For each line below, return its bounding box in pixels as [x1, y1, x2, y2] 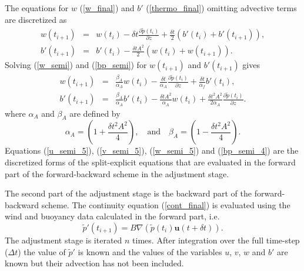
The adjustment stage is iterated [5, 234, 122, 246]
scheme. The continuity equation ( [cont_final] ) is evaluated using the [41, 198, 290, 211]
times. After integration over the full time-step [132, 234, 300, 246]
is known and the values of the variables [78, 245, 222, 258]
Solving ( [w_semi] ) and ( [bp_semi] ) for [5, 59, 147, 71]
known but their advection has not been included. [5, 257, 184, 269]
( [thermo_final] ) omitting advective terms [146, 2, 297, 13]
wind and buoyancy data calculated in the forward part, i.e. [5, 210, 220, 222]
